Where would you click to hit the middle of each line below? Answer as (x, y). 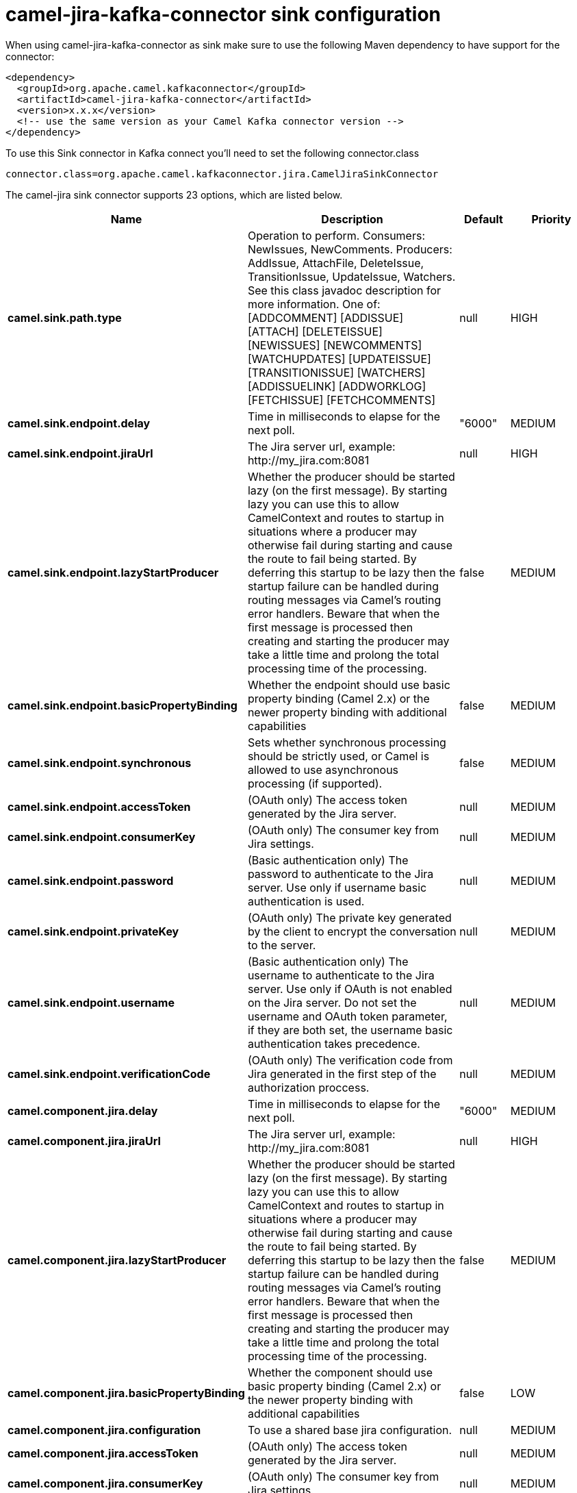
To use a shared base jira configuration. (350, 1430)
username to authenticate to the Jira (341, 975)
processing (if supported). (315, 783)
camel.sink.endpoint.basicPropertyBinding (123, 705)
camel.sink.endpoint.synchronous (100, 763)
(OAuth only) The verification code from (350, 1060)
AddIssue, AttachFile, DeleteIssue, (336, 263)
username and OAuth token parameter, (347, 1016)
